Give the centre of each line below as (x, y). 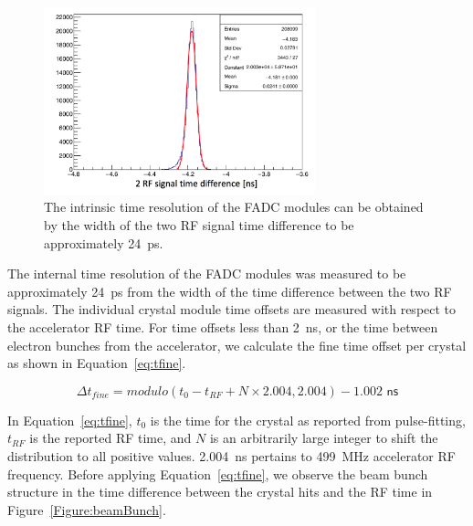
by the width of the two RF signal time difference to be (199, 224)
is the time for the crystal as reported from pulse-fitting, (308, 420)
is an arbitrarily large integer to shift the (324, 438)
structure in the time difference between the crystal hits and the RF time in (220, 492)
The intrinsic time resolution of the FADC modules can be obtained (234, 207)
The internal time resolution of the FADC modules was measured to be (207, 274)
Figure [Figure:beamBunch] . (87, 509)
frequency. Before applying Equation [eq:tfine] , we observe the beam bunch (218, 473)
